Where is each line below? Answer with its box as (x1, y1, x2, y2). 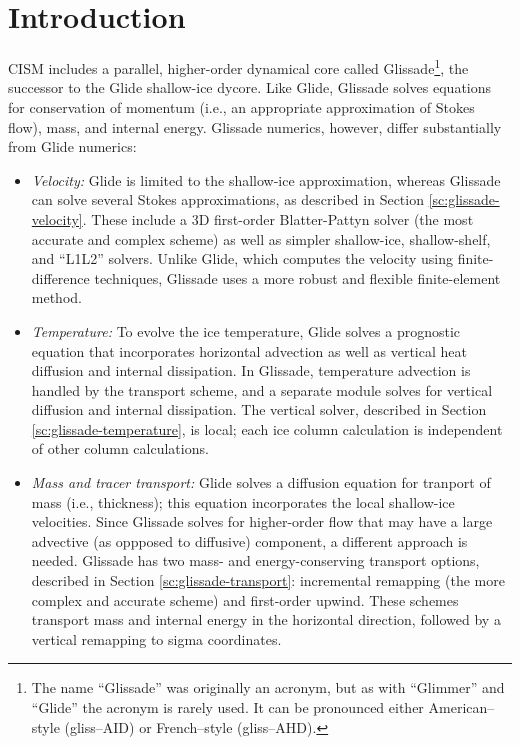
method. (31, 287, 82, 308)
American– (428, 697, 495, 717)
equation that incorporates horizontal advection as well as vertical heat (31, 340, 467, 361)
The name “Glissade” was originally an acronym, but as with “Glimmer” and (31, 677, 505, 698)
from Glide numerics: (8, 136, 137, 157)
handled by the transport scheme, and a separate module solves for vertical (31, 379, 493, 400)
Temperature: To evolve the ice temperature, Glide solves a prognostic (31, 320, 461, 341)
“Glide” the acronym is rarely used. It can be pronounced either (31, 697, 424, 717)
